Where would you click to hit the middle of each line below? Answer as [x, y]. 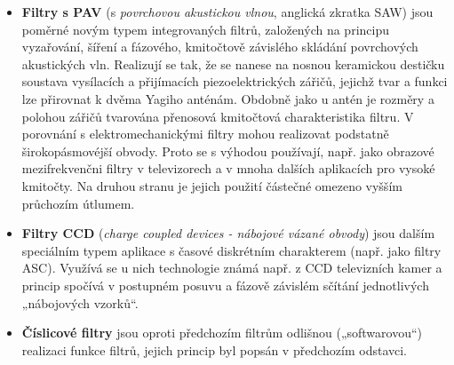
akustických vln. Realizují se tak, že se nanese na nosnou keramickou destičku [233, 63]
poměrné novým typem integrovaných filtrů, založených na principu [205, 29]
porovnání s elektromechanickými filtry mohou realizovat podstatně [205, 134]
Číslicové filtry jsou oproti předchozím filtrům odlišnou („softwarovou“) [222, 333]
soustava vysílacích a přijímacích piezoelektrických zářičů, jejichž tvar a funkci [235, 81]
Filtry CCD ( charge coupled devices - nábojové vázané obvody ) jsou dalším [228, 233]
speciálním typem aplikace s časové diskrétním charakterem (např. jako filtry [231, 250]
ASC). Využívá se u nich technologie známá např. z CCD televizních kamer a [232, 268]
